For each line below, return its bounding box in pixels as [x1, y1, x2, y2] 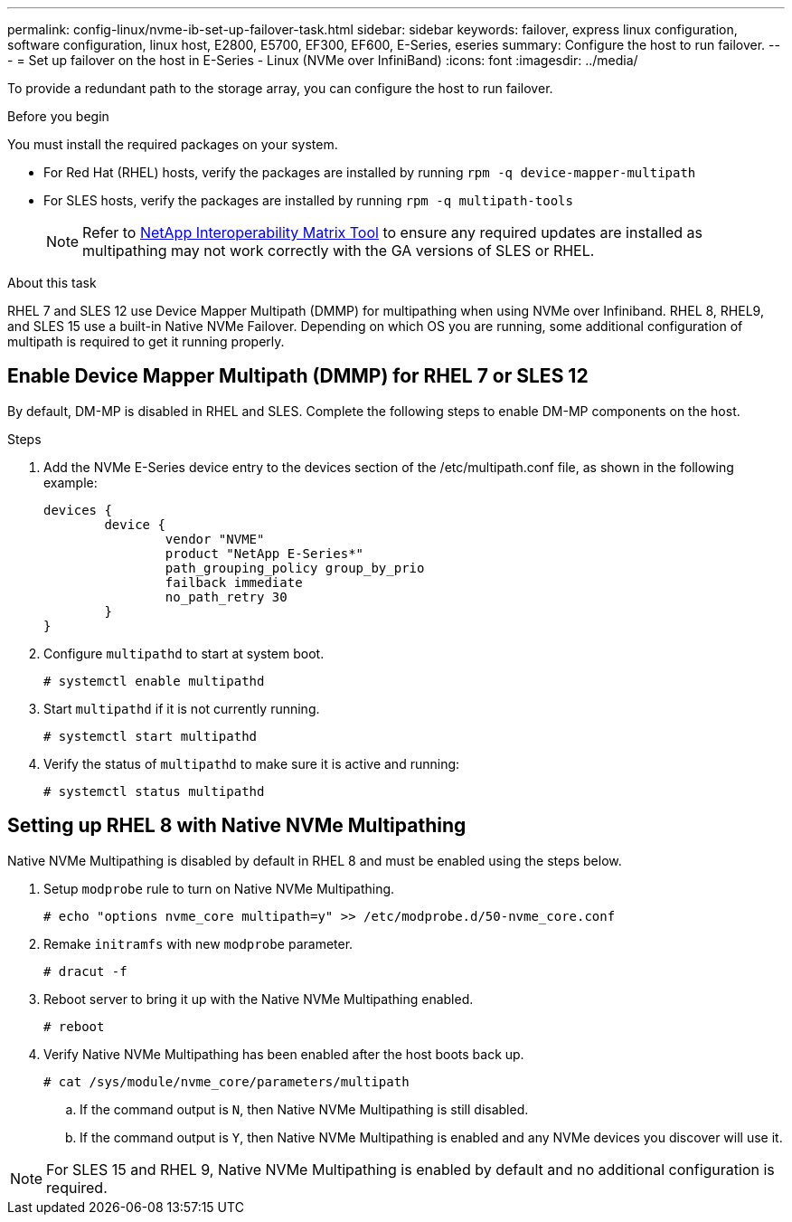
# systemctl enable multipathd [43, 673, 265, 688]
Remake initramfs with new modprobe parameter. [43, 935, 354, 952]
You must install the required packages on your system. [7, 137, 338, 152]
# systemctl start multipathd [43, 728, 258, 744]
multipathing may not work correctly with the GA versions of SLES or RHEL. [82, 242, 595, 260]
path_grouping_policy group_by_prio [165, 560, 425, 575]
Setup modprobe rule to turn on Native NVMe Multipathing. [43, 880, 395, 896]
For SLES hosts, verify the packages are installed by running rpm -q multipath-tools [43, 193, 573, 208]
